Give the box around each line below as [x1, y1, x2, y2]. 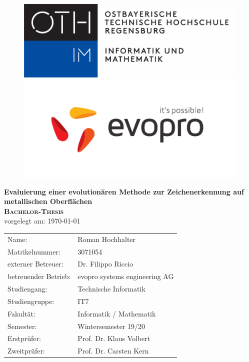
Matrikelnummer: [7, 246, 60, 256]
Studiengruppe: [7, 295, 54, 306]
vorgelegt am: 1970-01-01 [4, 215, 80, 226]
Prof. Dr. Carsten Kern [77, 345, 149, 356]
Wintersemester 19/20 [77, 320, 145, 331]
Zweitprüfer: [7, 345, 45, 356]
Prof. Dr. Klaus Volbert [77, 333, 150, 343]
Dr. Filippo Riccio [77, 258, 133, 269]
